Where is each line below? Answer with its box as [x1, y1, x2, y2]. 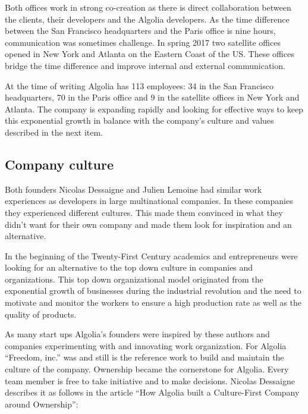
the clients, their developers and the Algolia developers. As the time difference [5, 12, 290, 25]
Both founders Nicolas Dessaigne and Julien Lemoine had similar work [5, 183, 262, 195]
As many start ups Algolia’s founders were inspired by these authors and [5, 328, 270, 340]
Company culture [5, 155, 114, 173]
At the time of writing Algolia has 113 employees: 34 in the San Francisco [5, 79, 274, 92]
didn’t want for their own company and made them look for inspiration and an [5, 218, 292, 230]
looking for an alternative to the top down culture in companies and [5, 261, 253, 274]
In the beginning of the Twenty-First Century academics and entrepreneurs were [5, 249, 298, 262]
